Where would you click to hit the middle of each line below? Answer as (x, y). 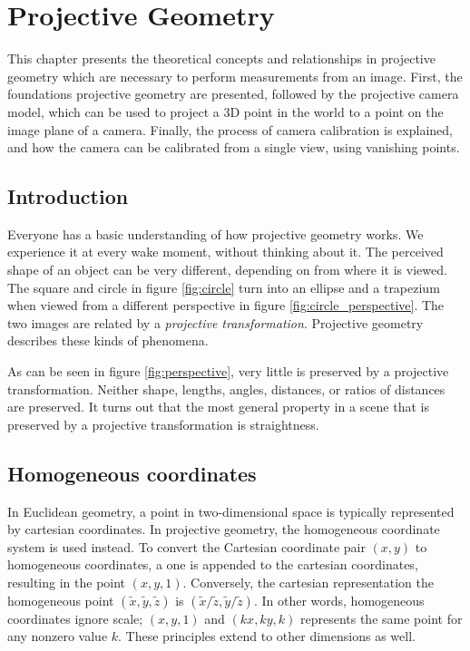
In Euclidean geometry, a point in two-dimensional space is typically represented (231, 511)
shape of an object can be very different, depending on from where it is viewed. (227, 270)
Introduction (68, 196)
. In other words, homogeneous (339, 600)
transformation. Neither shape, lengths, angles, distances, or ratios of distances (226, 389)
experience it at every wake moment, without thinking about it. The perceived (225, 252)
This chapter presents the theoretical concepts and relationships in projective (221, 58)
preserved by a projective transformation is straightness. (163, 424)
